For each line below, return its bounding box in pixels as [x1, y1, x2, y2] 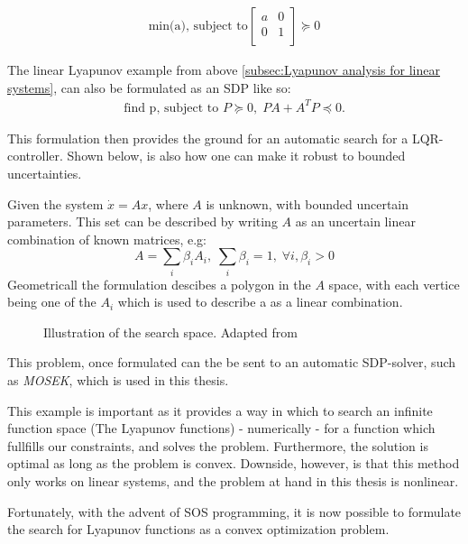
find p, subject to [124, 101, 219, 115]
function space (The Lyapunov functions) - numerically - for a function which [7, 419, 436, 438]
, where [148, 194, 188, 213]
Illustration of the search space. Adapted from [43, 322, 298, 341]
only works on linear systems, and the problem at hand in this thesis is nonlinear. [7, 471, 459, 490]
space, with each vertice [328, 274, 460, 293]
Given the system [7, 194, 104, 213]
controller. [7, 146, 63, 165]
